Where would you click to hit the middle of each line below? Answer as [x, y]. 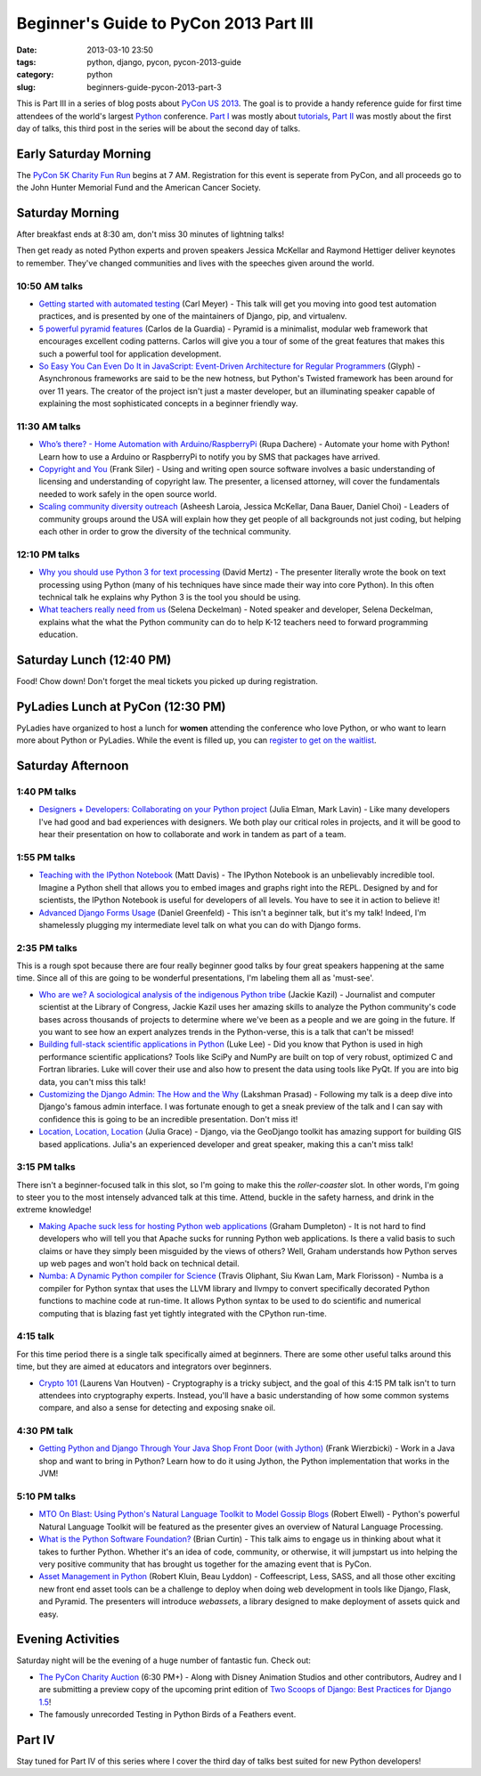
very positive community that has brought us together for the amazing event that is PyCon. [205, 1564]
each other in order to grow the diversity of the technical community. [165, 532]
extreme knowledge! [54, 1210]
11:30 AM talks [49, 426]
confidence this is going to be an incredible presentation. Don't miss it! [168, 1119]
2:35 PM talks [47, 948]
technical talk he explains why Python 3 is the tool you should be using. [170, 597]
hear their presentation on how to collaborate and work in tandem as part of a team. [192, 835]
